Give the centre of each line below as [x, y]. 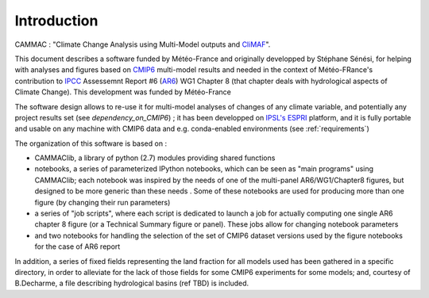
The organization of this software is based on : [91, 143]
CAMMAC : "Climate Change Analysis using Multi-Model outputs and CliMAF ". [143, 44]
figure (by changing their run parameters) [102, 202]
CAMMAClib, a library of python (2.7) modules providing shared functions [155, 158]
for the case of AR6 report [77, 246]
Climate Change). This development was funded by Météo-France [123, 92]
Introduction [56, 21]
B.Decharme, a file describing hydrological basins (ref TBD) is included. [132, 283]
